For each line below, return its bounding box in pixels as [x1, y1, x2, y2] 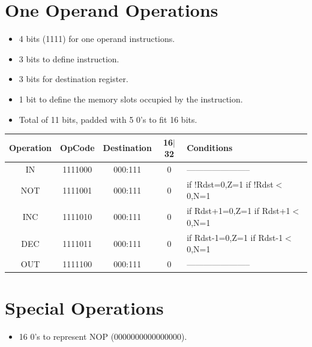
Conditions [187, 141, 233, 154]
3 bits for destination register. [19, 73, 128, 85]
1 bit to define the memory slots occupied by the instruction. [19, 92, 243, 105]
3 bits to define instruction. [19, 52, 119, 65]
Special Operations [5, 295, 164, 320]
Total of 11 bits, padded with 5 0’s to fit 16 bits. [19, 113, 197, 125]
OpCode [60, 141, 95, 154]
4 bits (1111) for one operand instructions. [19, 32, 175, 45]
